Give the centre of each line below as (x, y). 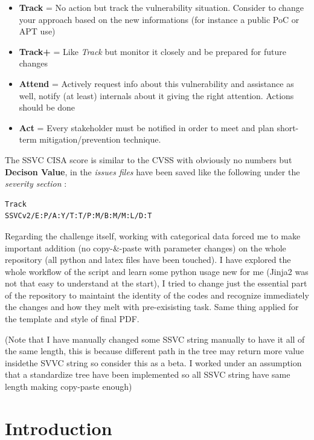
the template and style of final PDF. (72, 319)
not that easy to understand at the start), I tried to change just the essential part (156, 283)
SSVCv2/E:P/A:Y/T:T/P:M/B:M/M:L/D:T (78, 216)
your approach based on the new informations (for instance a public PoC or (159, 19)
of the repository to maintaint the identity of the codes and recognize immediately (157, 295)
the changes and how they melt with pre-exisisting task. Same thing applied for (152, 307)
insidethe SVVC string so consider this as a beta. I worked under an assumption (153, 362)
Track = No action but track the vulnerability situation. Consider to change (161, 7)
